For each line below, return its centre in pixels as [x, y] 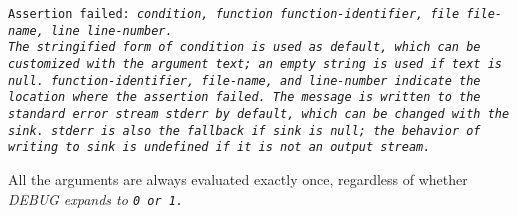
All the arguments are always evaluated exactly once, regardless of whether [238, 178]
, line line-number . [104, 30]
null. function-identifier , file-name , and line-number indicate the [244, 80]
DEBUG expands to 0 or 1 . [96, 198]
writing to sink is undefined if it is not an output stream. [219, 147]
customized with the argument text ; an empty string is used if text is [255, 63]
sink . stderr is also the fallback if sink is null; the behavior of [244, 130]
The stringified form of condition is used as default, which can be [244, 47]
